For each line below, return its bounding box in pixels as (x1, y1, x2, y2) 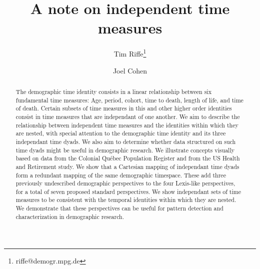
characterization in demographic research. (15, 212, 124, 220)
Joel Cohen (112, 65, 147, 75)
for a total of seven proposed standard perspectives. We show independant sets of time (15, 187, 241, 195)
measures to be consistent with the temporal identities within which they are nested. (15, 195, 236, 204)
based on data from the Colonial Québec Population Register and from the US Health (15, 154, 240, 162)
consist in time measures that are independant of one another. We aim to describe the (15, 112, 240, 120)
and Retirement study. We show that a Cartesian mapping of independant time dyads (15, 162, 239, 170)
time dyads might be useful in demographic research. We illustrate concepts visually (15, 145, 234, 154)
